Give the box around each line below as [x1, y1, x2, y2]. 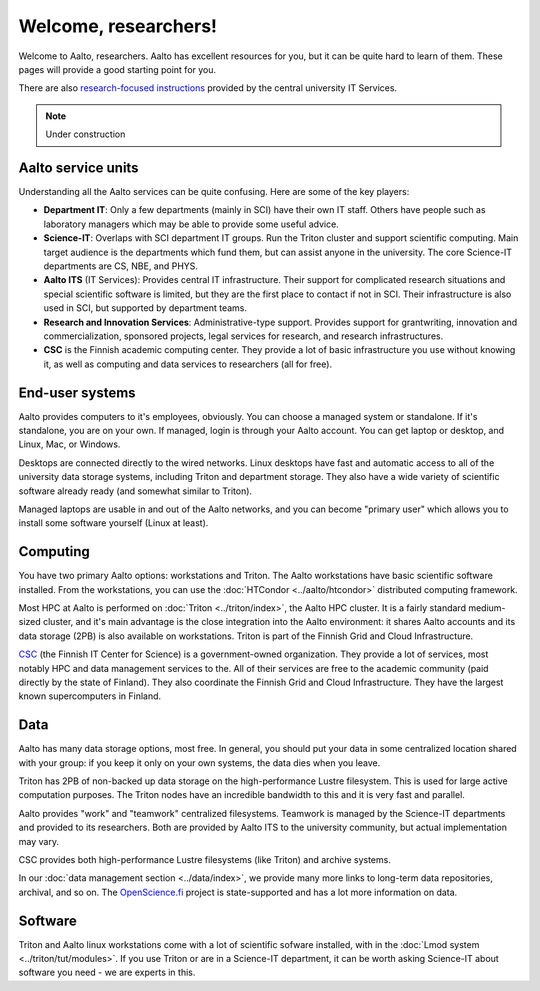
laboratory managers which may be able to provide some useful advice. [43, 218, 339, 230]
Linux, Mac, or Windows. [18, 438, 121, 450]
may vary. [18, 835, 60, 847]
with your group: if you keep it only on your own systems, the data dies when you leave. [18, 756, 381, 769]
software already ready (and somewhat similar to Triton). [18, 485, 253, 497]
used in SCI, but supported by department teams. [43, 302, 248, 314]
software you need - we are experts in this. [18, 966, 196, 979]
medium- [468, 602, 506, 614]
